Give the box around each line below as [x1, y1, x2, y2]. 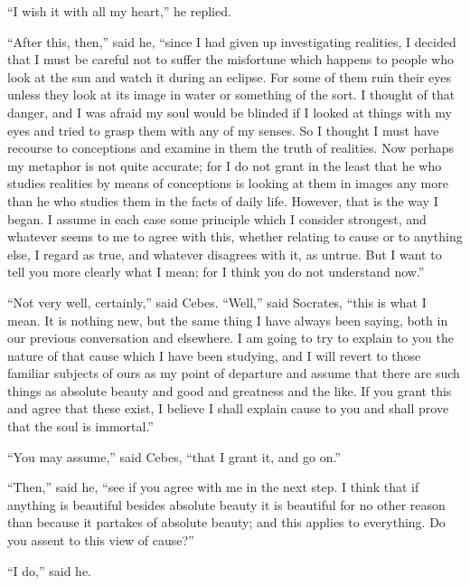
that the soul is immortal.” [7, 417, 154, 436]
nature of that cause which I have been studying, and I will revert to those [7, 345, 421, 364]
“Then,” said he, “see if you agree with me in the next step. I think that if [7, 477, 419, 496]
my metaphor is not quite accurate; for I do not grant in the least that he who [7, 156, 442, 175]
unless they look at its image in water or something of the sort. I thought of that [7, 85, 456, 104]
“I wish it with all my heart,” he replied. [7, 2, 231, 20]
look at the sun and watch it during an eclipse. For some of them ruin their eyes [7, 67, 452, 86]
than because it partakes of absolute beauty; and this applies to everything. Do [7, 513, 446, 532]
